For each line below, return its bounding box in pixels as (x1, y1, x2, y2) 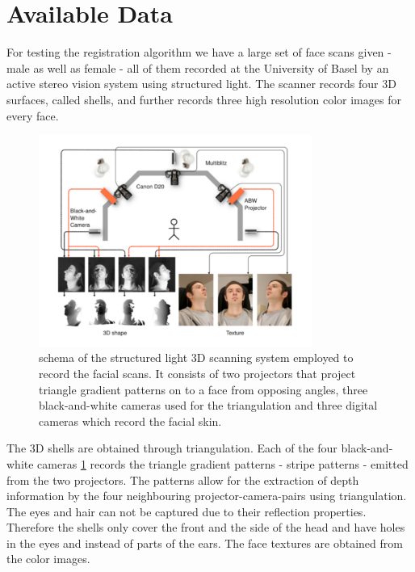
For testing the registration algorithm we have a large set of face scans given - (6, 44, 392, 61)
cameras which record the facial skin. (39, 412, 222, 429)
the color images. (6, 550, 90, 567)
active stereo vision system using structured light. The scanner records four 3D (6, 75, 396, 92)
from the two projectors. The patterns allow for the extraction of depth (6, 471, 359, 488)
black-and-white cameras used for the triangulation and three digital (39, 397, 378, 414)
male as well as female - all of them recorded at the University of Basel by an (6, 59, 389, 76)
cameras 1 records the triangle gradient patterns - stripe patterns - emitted (37, 455, 409, 472)
